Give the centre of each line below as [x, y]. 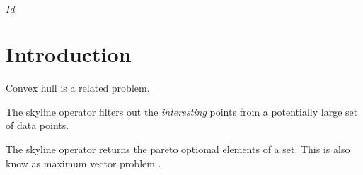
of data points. [38, 125]
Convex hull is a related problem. [78, 88]
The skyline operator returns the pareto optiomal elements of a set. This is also [178, 149]
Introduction [69, 54]
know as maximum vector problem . [83, 163]
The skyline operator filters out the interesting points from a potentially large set [182, 111]
